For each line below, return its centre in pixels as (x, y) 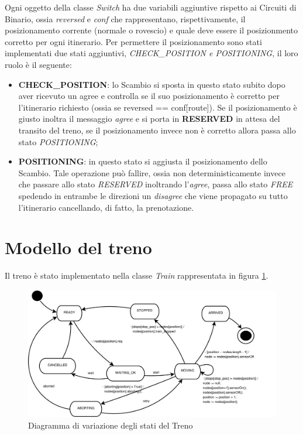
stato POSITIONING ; (58, 141)
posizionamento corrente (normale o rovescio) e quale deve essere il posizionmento (151, 30)
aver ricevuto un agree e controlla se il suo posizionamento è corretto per (149, 96)
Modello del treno (78, 247)
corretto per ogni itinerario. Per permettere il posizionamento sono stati (133, 41)
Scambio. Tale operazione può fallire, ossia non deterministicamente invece (152, 172)
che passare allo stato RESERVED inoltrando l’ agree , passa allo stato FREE (156, 184)
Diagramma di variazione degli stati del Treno (111, 425)
